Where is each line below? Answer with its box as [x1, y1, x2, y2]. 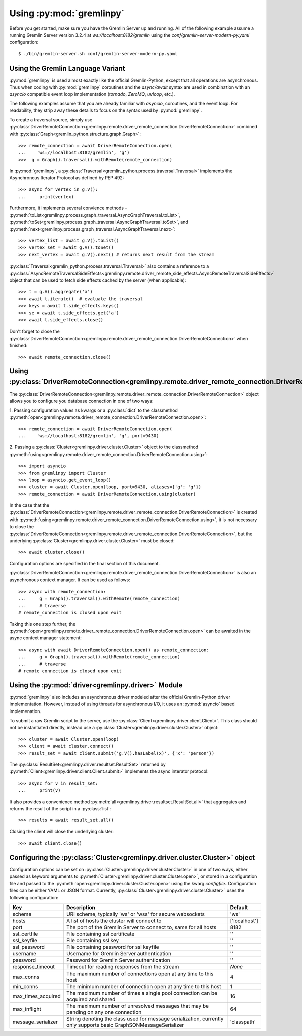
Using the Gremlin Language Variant [9, 63, 125, 73]
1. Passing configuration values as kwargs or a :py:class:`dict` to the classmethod [9, 407, 178, 413]
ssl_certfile [12, 930, 38, 937]
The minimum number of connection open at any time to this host [66, 983, 221, 990]
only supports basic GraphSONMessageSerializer [66, 1021, 184, 1028]
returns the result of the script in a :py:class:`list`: [9, 805, 111, 811]
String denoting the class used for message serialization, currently [66, 1015, 224, 1022]
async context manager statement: [9, 635, 82, 641]
